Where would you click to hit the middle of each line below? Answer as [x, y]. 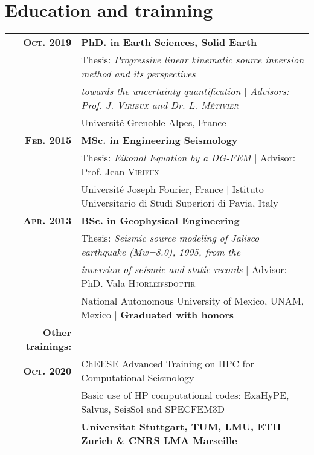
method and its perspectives [138, 74]
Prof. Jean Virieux [120, 172]
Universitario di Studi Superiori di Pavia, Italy [180, 203]
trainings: [49, 346]
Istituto [248, 189]
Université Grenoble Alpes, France [154, 123]
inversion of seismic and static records [162, 269]
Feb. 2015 [48, 140]
